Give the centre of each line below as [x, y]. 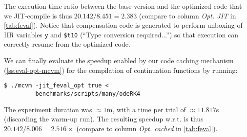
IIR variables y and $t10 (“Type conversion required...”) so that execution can [121, 34]
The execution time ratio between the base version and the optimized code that [123, 6]
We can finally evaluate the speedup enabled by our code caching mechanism [119, 60]
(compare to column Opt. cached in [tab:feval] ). [147, 128]
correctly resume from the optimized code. [67, 44]
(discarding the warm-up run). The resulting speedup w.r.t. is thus [104, 119]
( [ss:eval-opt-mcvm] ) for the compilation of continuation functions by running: [121, 70]
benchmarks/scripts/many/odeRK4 [88, 94]
